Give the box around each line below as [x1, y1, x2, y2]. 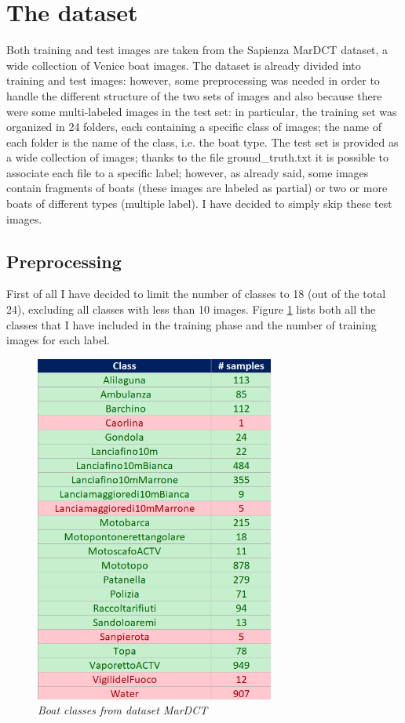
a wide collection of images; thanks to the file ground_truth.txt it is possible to [6, 149, 389, 165]
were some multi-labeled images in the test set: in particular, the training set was [6, 103, 397, 119]
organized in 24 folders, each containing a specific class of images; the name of [6, 118, 381, 135]
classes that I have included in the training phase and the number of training [6, 316, 377, 332]
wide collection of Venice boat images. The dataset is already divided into [6, 56, 361, 73]
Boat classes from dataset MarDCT [38, 702, 208, 718]
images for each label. [6, 332, 110, 348]
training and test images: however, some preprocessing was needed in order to [6, 72, 380, 89]
